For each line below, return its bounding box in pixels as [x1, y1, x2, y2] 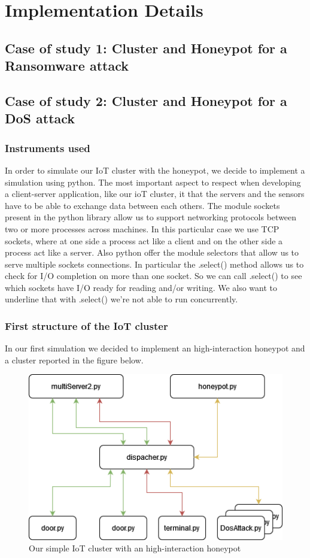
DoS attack [5, 109, 75, 128]
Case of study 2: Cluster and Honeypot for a [5, 91, 287, 110]
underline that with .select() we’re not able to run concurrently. [5, 293, 238, 305]
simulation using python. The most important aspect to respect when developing [5, 175, 301, 188]
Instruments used [5, 140, 90, 155]
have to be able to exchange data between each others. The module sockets [5, 199, 280, 211]
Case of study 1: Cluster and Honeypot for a [5, 38, 287, 57]
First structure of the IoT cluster [5, 318, 168, 333]
